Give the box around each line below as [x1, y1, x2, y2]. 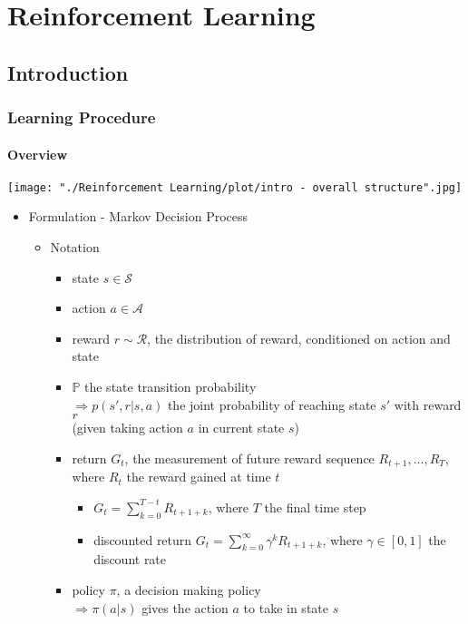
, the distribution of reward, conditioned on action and [147, 328, 451, 347]
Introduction [7, 58, 129, 86]
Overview [7, 144, 68, 163]
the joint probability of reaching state [167, 395, 376, 414]
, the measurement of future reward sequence [124, 448, 375, 467]
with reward [394, 395, 462, 414]
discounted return [93, 530, 192, 549]
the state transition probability [84, 377, 257, 396]
